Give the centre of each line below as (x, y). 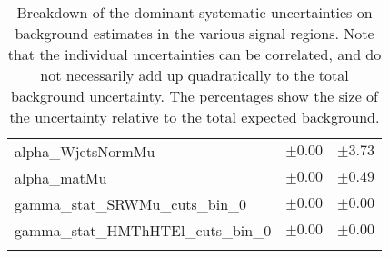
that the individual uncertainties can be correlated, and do (194, 54)
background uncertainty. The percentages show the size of (194, 96)
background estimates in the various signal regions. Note (194, 33)
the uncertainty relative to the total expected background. (194, 117)
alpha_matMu (61, 178)
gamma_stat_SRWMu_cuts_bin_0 (131, 204)
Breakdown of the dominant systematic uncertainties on (194, 12)
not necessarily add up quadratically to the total (194, 75)
